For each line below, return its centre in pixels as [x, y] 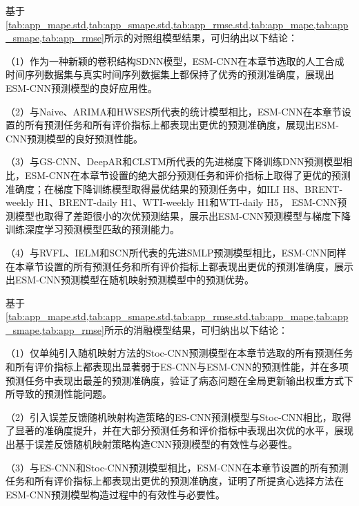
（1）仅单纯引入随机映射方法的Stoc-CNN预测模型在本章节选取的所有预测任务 [179, 353]
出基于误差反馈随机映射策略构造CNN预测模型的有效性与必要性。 [152, 444]
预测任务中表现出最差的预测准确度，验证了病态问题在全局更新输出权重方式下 [179, 380]
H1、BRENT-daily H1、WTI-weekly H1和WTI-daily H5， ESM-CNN [187, 202]
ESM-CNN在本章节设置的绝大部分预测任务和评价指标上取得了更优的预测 [187, 175]
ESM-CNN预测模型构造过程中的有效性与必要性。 [115, 494]
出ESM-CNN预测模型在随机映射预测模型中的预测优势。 [130, 280]
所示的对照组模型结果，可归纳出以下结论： [201, 38]
